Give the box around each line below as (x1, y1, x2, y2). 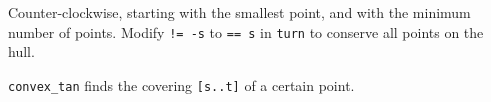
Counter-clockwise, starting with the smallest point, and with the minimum (8, 2, 471, 22)
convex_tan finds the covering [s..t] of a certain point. (8, 74, 355, 95)
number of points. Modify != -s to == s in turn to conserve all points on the (8, 21, 484, 42)
